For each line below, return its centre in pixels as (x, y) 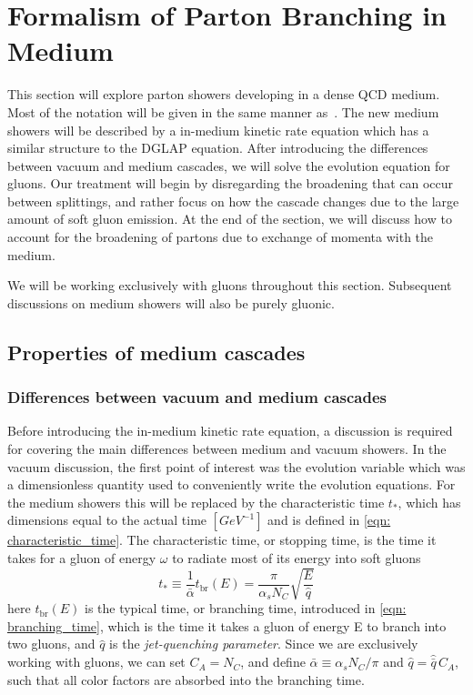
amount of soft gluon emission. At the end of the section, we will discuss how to (230, 219)
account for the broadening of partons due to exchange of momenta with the (221, 237)
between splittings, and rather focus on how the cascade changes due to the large (233, 201)
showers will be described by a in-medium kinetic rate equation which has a (218, 130)
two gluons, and (51, 644)
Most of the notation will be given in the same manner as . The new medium (223, 111)
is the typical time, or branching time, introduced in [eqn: (245, 608)
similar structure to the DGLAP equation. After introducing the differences (218, 148)
